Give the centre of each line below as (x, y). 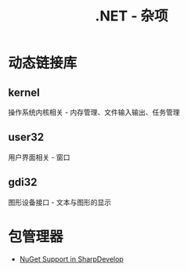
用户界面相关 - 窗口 (39, 157)
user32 (26, 137)
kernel (24, 92)
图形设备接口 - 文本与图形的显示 (60, 202)
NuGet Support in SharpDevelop (71, 258)
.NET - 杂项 (132, 16)
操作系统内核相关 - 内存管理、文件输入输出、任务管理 (94, 112)
